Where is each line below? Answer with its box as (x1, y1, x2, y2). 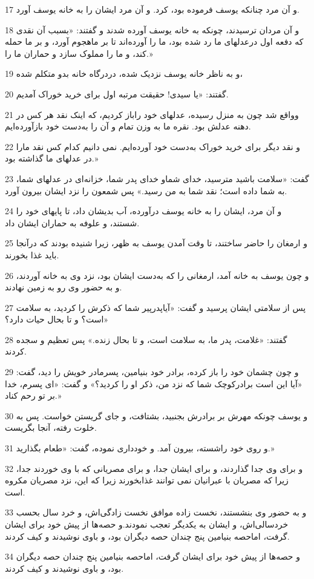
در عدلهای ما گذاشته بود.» (5, 152, 99, 165)
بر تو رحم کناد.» (5, 389, 62, 402)
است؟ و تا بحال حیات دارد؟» (5, 313, 109, 325)
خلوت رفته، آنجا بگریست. (5, 421, 97, 434)
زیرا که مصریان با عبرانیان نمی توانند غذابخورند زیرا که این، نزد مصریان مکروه (5, 474, 289, 486)
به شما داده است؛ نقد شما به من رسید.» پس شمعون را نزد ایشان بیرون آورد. (5, 184, 287, 197)
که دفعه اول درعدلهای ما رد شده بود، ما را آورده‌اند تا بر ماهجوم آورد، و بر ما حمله (5, 35, 304, 48)
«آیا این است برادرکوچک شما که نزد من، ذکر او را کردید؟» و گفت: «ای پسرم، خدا (5, 377, 303, 390)
